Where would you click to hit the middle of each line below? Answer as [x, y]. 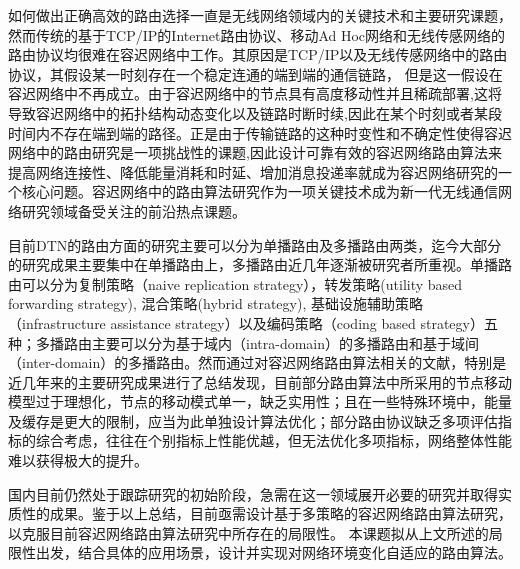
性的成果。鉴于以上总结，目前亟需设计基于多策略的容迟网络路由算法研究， [266, 513]
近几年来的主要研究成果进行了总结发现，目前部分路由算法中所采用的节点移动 [260, 381]
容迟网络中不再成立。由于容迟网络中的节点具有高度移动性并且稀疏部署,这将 [255, 93]
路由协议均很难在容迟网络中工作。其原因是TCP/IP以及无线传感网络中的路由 [258, 54]
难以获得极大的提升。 [78, 460]
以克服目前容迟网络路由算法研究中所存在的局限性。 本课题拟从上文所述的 [248, 532]
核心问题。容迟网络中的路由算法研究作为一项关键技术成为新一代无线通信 [259, 191]
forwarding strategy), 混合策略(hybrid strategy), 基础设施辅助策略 [215, 303]
